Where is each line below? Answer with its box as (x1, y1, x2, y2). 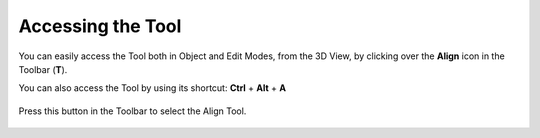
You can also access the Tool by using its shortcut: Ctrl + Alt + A (18, 82, 287, 94)
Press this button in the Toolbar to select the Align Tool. (18, 105, 247, 117)
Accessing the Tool (18, 15, 182, 37)
